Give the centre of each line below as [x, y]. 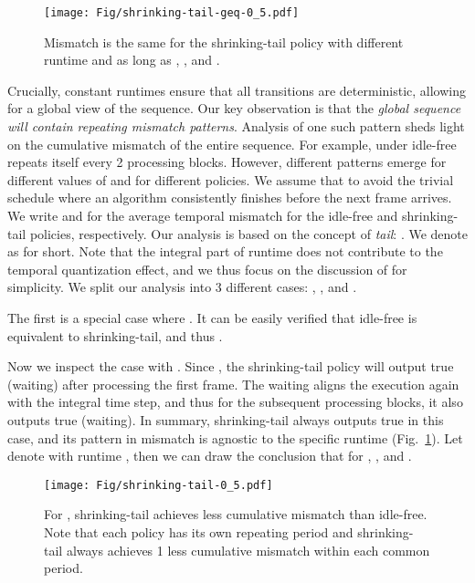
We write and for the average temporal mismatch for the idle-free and [203, 215]
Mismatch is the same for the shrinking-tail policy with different [224, 42]
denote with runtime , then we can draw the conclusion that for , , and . [210, 456]
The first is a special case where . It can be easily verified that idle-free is [212, 317]
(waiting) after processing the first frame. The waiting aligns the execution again [233, 384]
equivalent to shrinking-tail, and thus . [115, 335]
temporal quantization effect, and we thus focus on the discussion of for [207, 269]
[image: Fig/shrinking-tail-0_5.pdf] [158, 485]
